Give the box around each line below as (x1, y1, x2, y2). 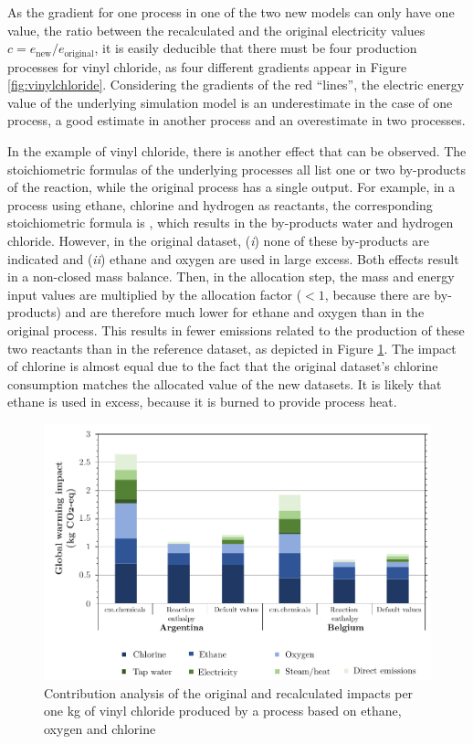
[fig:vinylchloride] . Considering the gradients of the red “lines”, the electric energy (7, 75, 465, 94)
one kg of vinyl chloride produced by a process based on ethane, (44, 701, 402, 720)
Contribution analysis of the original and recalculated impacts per (44, 683, 414, 702)
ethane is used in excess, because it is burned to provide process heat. (7, 392, 397, 411)
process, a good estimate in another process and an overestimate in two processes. (7, 111, 466, 130)
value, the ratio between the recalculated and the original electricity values (7, 20, 426, 39)
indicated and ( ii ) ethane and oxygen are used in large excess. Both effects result (7, 249, 459, 268)
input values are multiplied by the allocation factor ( (7, 284, 302, 303)
